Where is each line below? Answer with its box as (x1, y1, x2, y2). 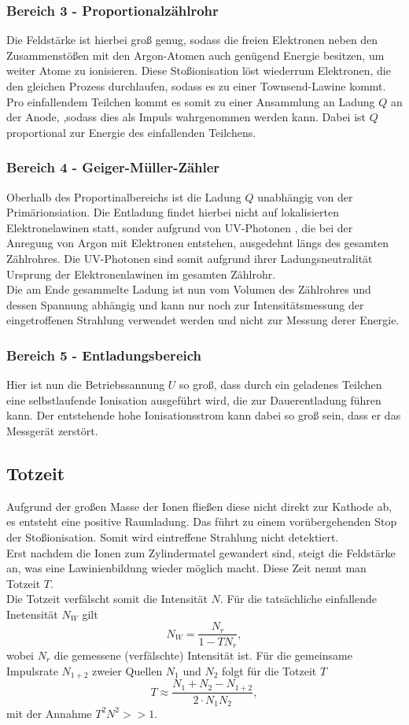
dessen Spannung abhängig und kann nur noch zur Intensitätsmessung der (6, 296, 364, 313)
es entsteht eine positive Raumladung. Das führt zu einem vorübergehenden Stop (6, 513, 397, 530)
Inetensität (6, 605, 58, 622)
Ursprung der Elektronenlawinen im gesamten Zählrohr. (6, 265, 276, 282)
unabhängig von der (257, 188, 353, 205)
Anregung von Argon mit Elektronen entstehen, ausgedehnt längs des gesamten (6, 235, 389, 251)
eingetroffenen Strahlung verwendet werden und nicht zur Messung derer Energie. (6, 312, 400, 328)
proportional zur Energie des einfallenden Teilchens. (6, 124, 256, 140)
